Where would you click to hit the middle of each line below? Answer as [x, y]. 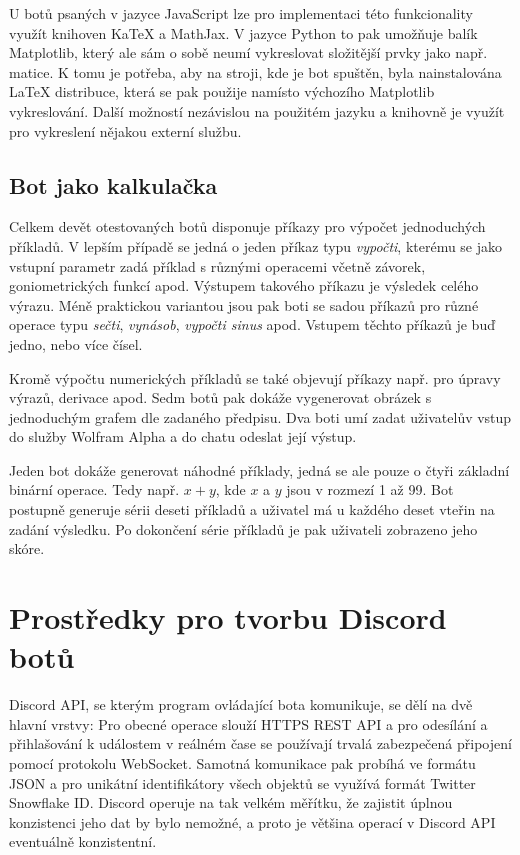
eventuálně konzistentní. [83, 841]
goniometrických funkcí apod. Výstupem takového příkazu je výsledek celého [244, 285]
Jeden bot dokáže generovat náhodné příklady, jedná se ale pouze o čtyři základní [259, 469]
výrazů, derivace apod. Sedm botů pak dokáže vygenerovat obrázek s [220, 397]
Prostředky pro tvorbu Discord [228, 617]
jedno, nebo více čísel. [76, 343]
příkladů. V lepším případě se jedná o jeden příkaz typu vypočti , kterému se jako [256, 245]
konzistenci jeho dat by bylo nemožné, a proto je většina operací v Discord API [252, 821]
